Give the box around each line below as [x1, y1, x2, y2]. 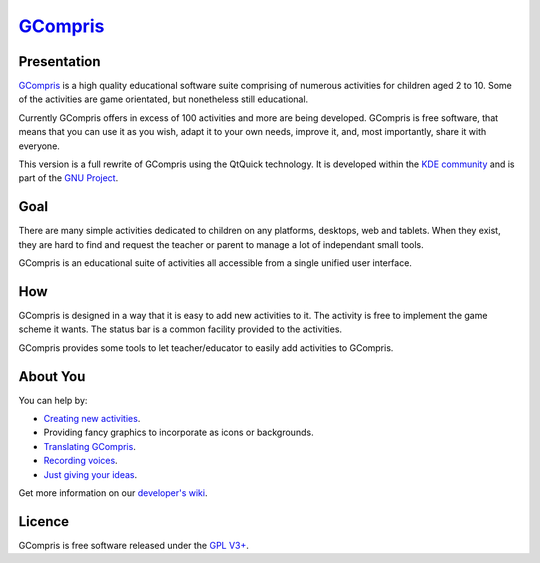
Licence [18, 513, 70, 530]
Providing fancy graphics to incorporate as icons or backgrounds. [43, 426, 314, 439]
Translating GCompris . [43, 440, 137, 452]
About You [18, 368, 86, 385]
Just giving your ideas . [43, 468, 138, 480]
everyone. [18, 140, 60, 152]
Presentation [18, 53, 101, 70]
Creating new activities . [43, 413, 141, 425]
